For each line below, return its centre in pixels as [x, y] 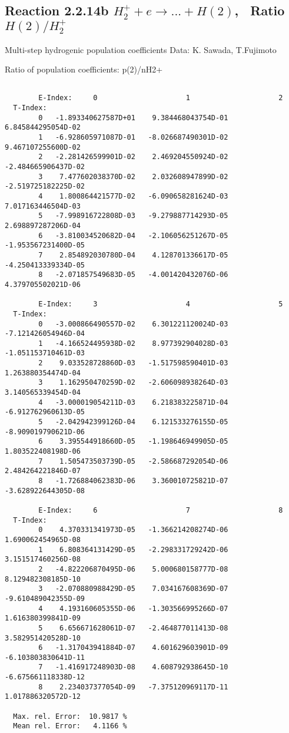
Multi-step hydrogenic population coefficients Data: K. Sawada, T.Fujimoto [141, 49]
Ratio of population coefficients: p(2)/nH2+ [84, 69]
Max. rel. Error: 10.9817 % [70, 716]
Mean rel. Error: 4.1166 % [70, 726]
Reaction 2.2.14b [57, 10]
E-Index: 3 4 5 [161, 304]
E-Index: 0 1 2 [161, 98]
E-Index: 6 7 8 [161, 510]
